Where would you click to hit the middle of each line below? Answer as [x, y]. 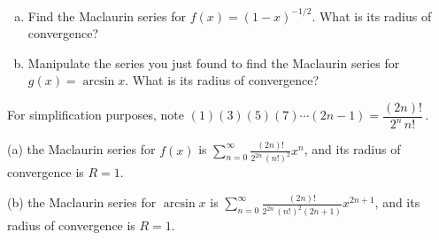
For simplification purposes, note [96, 115]
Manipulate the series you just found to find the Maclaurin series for [214, 62]
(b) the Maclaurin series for [82, 202]
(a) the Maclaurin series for [81, 149]
